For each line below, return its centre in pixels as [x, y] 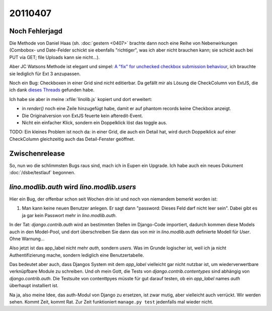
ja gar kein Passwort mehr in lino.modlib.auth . [69, 215]
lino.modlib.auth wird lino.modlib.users [73, 187]
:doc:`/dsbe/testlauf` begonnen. [42, 173]
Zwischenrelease [37, 153]
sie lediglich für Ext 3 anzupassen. [45, 74]
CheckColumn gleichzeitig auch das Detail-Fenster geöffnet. [72, 139]
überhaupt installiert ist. [34, 286]
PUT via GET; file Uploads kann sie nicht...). [55, 57]
